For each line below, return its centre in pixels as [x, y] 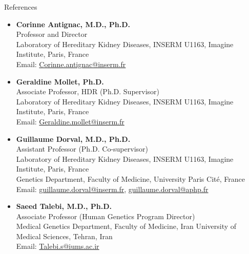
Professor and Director [52, 34]
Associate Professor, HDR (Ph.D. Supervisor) [88, 91]
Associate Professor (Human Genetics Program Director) [106, 216]
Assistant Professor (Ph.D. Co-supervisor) [82, 149]
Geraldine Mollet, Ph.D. [60, 81]
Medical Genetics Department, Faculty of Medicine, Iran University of [126, 226]
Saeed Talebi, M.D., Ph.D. [64, 206]
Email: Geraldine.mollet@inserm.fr [70, 121]
